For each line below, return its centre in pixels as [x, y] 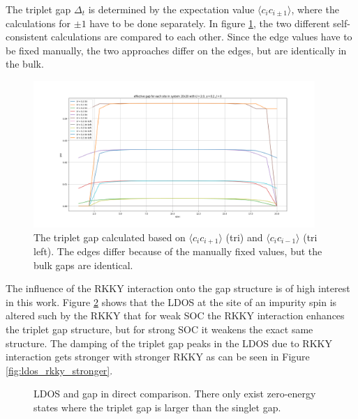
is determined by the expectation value [171, 9]
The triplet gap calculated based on [110, 237]
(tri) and [244, 237]
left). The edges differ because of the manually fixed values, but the [178, 251]
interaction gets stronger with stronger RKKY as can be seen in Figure [158, 357]
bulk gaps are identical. [83, 265]
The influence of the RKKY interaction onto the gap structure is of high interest [178, 288]
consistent [27, 37]
